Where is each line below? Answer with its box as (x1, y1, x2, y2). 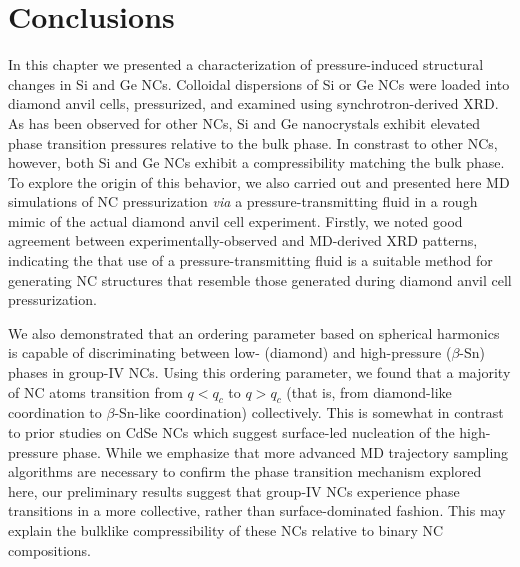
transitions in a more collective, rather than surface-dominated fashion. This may (8, 500, 506, 521)
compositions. (8, 539, 91, 560)
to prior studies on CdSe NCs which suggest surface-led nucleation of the (8, 422, 455, 443)
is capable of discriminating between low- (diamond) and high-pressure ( (8, 342, 452, 363)
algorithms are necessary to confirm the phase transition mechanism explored (8, 461, 482, 482)
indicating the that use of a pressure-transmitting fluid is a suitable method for (8, 250, 493, 271)
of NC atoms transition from (8, 381, 183, 402)
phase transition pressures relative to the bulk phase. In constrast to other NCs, (8, 132, 498, 153)
